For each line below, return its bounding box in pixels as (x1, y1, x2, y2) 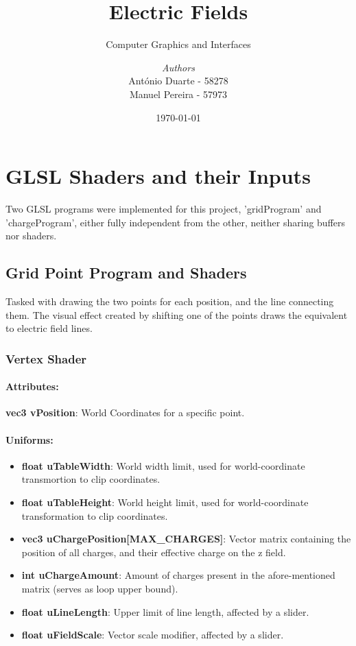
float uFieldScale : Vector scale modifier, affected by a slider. (21, 627, 284, 642)
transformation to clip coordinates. (21, 508, 168, 523)
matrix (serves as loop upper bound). (21, 581, 178, 595)
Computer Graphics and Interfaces (106, 37, 251, 51)
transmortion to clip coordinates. (21, 472, 161, 486)
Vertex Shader (5, 350, 87, 367)
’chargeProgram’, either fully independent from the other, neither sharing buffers (5, 215, 346, 229)
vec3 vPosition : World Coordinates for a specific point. (5, 405, 245, 420)
